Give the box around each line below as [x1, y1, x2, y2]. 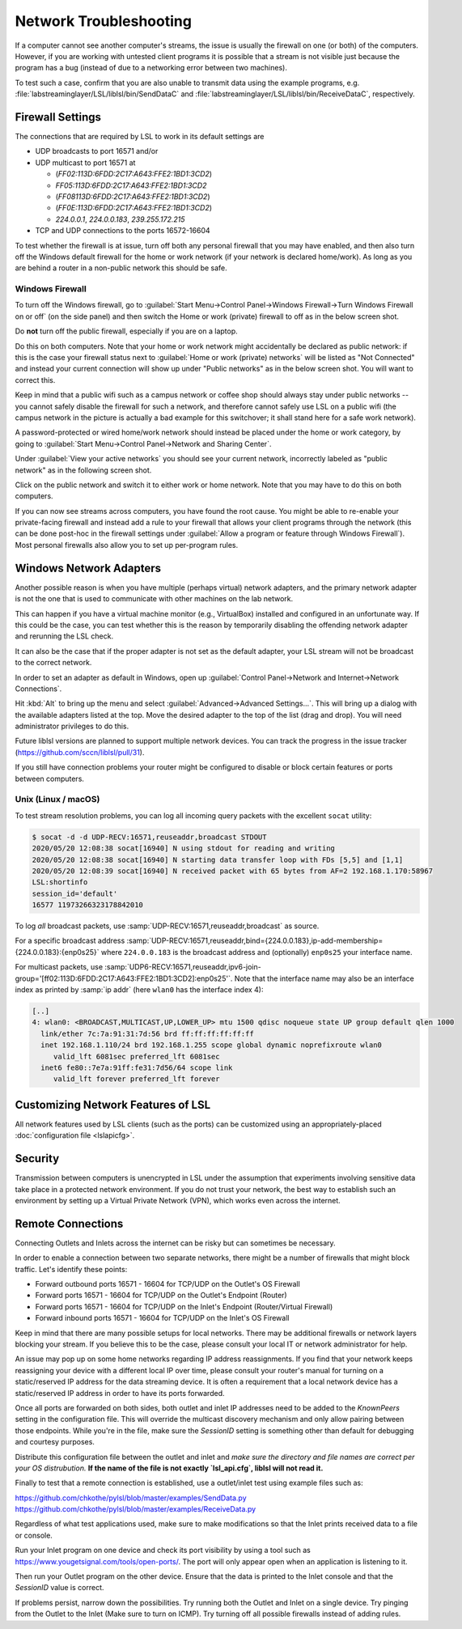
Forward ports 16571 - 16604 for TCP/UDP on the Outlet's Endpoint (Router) [35, 1291, 287, 1300]
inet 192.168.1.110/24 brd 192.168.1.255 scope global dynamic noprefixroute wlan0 [40, 1041, 382, 1050]
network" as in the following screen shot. [15, 465, 152, 475]
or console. [15, 1530, 53, 1540]
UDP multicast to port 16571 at [35, 158, 136, 168]
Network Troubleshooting [15, 12, 192, 30]
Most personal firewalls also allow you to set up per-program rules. [15, 540, 239, 549]
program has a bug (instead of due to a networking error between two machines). [15, 63, 287, 73]
